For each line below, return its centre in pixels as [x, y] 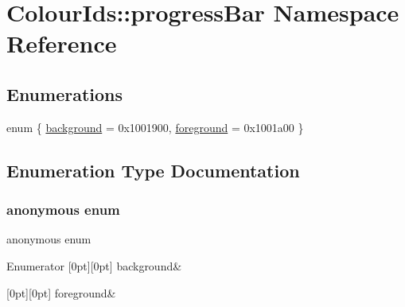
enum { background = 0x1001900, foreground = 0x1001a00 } [155, 127]
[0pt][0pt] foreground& [61, 292]
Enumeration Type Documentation [153, 170]
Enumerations [65, 93]
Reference [62, 43]
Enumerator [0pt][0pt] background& [94, 265]
